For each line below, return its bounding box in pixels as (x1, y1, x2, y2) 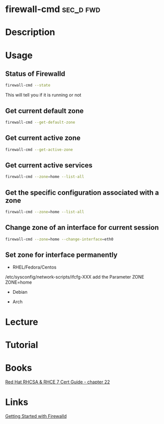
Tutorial (5, 339, 39, 351)
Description (5, 27, 55, 38)
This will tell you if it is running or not (5, 92, 81, 98)
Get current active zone (5, 134, 81, 142)
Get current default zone (5, 107, 84, 115)
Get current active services (5, 161, 93, 169)
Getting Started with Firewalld (5, 413, 67, 419)
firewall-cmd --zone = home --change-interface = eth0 (5, 236, 114, 242)
